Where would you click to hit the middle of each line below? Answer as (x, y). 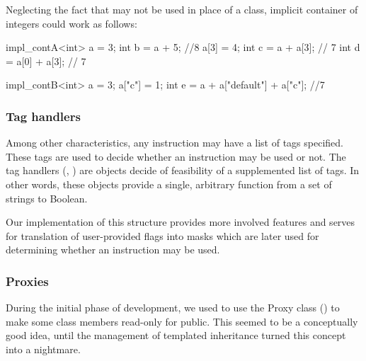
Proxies (27, 281)
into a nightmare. (43, 349)
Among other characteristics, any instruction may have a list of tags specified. (175, 143)
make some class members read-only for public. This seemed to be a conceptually (182, 321)
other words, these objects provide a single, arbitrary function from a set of (169, 184)
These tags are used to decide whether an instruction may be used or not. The (176, 156)
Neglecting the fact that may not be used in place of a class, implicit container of (182, 9)
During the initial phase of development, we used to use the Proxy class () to (173, 308)
